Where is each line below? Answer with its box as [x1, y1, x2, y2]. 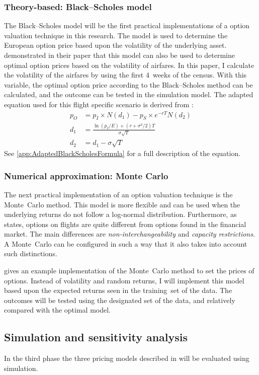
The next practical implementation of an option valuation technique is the [4, 189, 233, 199]
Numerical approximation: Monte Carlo [4, 169, 168, 182]
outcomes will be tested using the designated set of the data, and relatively [4, 294, 235, 305]
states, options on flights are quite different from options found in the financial [4, 218, 246, 229]
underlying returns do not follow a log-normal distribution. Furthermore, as [4, 209, 237, 219]
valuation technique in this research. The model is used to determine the [4, 30, 228, 40]
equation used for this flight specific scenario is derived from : [4, 99, 194, 109]
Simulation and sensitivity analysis [4, 329, 188, 345]
